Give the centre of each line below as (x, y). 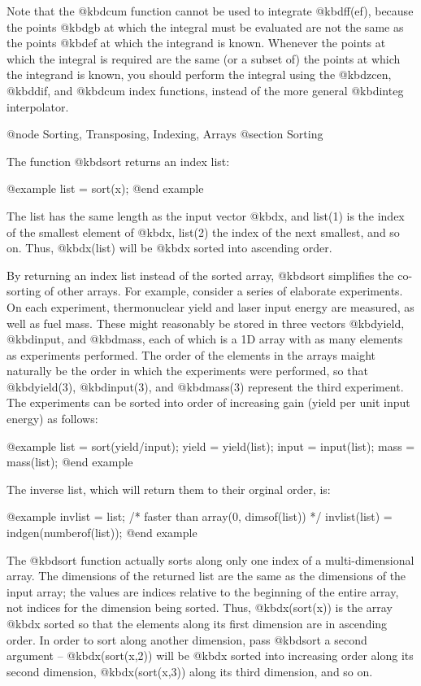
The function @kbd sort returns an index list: (118, 161)
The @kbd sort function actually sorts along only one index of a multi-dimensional (210, 559)
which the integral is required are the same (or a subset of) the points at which (204, 58)
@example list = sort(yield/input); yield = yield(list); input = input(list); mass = (211, 446)
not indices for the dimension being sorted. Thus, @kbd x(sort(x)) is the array (200, 607)
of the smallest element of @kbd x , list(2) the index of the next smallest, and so (203, 232)
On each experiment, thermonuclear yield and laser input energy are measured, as (210, 306)
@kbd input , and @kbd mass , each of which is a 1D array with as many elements (205, 339)
